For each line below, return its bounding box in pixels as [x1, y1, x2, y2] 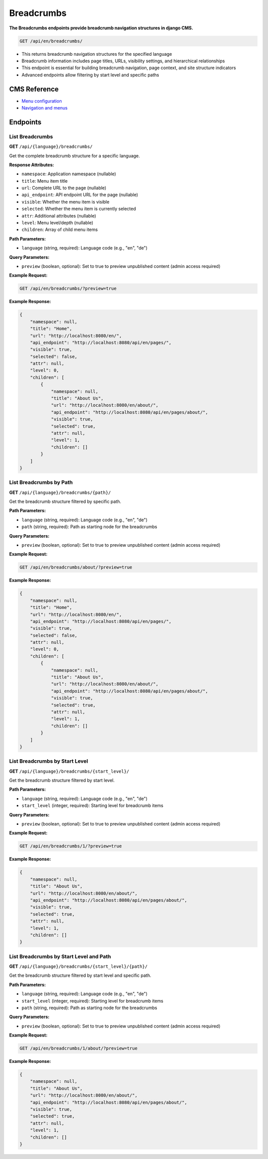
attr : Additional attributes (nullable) [21, 213, 96, 219]
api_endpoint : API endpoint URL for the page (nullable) [21, 192, 138, 198]
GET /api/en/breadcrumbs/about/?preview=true [19, 565, 133, 570]
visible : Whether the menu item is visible [21, 199, 110, 205]
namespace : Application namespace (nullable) [21, 171, 116, 177]
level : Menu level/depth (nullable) [21, 220, 94, 226]
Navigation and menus [21, 105, 68, 111]
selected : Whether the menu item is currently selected [21, 206, 136, 212]
